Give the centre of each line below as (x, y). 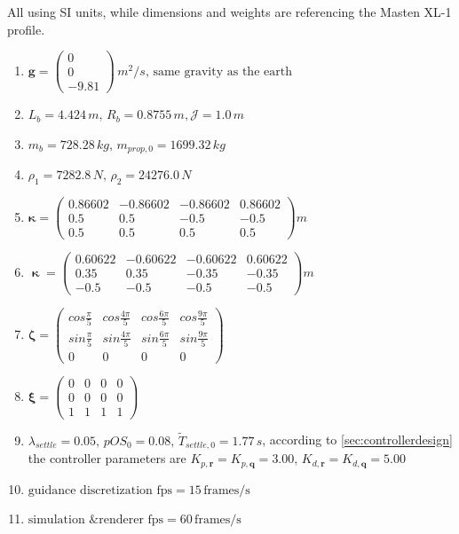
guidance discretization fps (100, 490)
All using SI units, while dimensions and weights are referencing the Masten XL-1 (229, 12)
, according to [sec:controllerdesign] (357, 440)
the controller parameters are (107, 458)
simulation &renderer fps (96, 520)
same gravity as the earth (222, 71)
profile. (26, 29)
